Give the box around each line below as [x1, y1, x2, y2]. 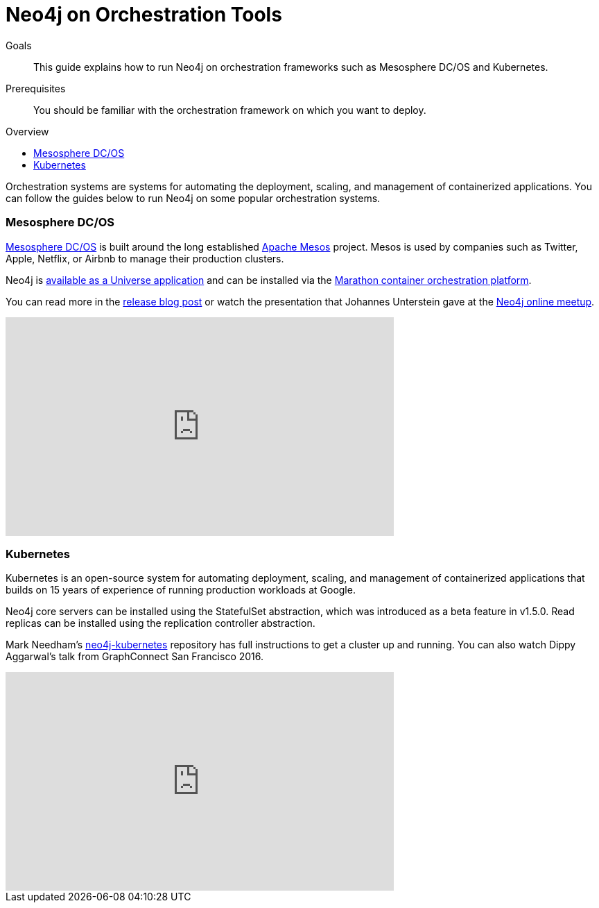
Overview [6, 125, 49, 137]
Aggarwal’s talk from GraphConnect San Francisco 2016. [6, 650, 264, 663]
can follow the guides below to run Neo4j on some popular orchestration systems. [6, 192, 381, 204]
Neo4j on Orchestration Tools [6, 3, 282, 26]
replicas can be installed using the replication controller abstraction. [6, 617, 315, 630]
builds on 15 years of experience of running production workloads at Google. [6, 584, 356, 596]
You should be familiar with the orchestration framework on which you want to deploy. [33, 103, 426, 116]
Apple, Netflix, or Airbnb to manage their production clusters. [6, 252, 284, 264]
